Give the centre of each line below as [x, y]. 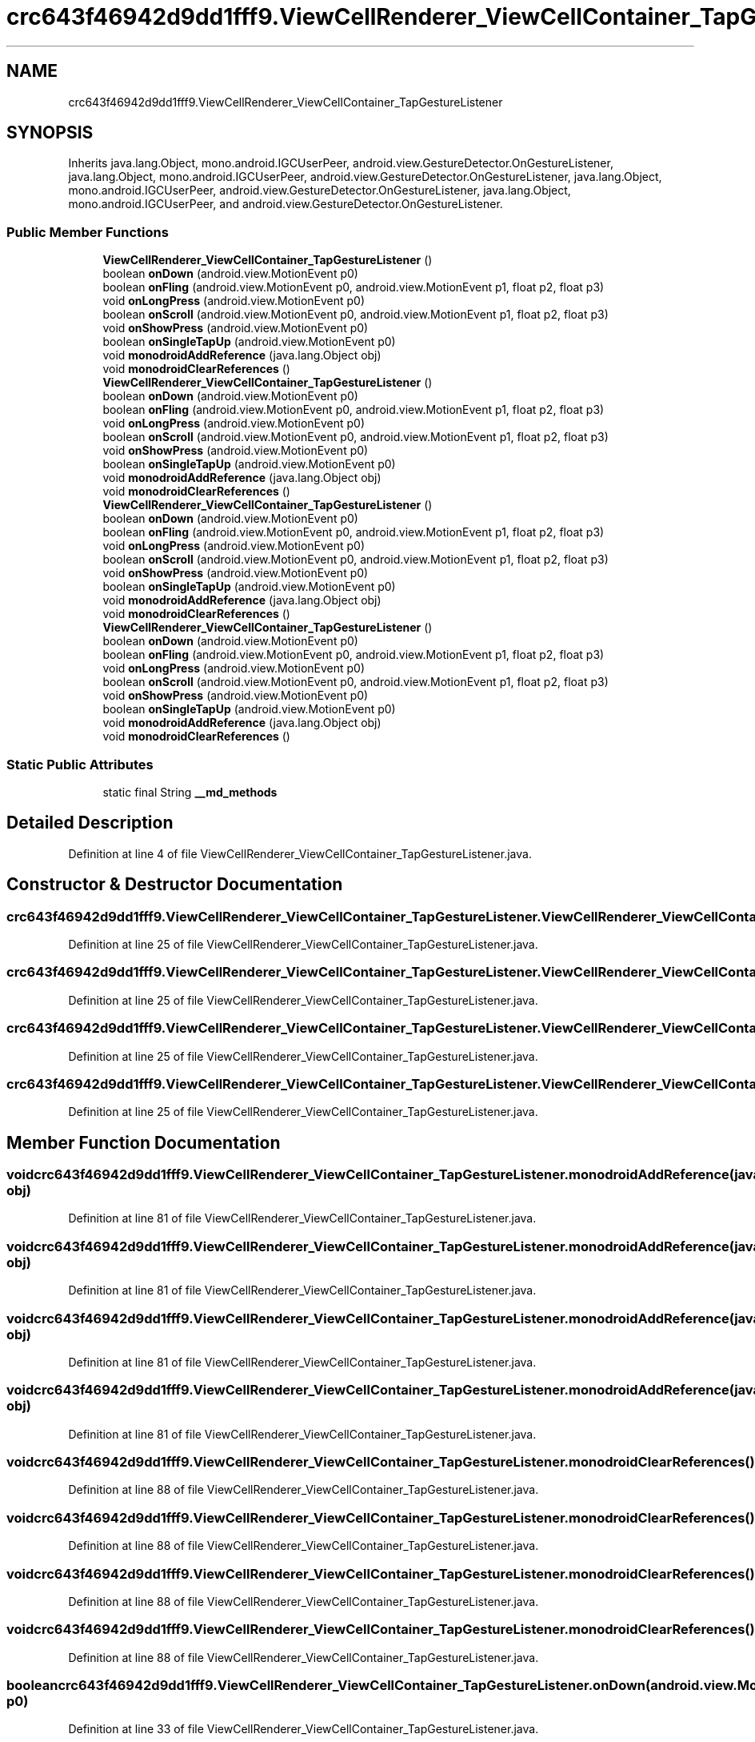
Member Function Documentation [144, 1142]
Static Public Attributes [80, 764]
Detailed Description [90, 823]
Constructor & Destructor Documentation [175, 885]
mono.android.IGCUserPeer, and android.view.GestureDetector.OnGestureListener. [286, 204]
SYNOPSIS [50, 133]
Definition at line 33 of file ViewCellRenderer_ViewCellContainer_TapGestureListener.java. [304, 1729]
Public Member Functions [88, 232]
